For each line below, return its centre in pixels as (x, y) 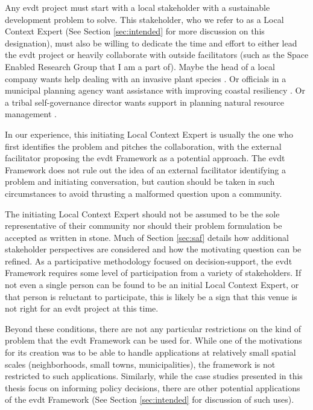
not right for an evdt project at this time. (82, 308)
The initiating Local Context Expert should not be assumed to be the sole (142, 213)
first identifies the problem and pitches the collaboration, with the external (143, 146)
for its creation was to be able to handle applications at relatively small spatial (150, 352)
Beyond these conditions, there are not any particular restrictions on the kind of (153, 328)
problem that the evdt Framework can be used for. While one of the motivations (153, 340)
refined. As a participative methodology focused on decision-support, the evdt (149, 261)
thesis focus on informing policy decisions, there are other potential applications (153, 387)
